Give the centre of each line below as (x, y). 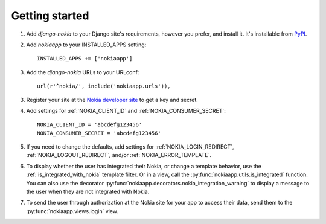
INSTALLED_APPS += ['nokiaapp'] (85, 59)
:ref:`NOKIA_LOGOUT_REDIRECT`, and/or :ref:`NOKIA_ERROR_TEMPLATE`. (119, 155)
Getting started (50, 16)
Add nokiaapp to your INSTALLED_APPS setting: (86, 45)
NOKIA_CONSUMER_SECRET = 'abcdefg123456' (99, 133)
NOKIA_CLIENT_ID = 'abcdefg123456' (90, 125)
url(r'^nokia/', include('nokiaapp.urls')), (104, 86)
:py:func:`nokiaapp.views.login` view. (72, 211)
